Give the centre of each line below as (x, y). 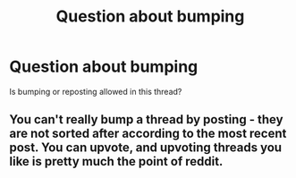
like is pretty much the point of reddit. (116, 161)
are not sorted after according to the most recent (148, 134)
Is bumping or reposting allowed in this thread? (96, 91)
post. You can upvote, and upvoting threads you (146, 148)
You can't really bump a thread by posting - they (146, 119)
